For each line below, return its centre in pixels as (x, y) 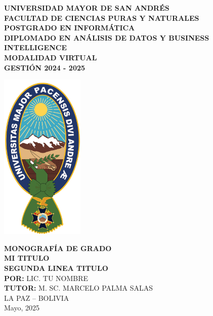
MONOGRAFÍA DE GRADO (58, 248)
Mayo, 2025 (22, 308)
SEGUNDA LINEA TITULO (56, 268)
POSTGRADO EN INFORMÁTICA (70, 28)
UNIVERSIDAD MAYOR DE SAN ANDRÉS (87, 8)
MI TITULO (27, 258)
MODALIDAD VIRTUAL (51, 57)
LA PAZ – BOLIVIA (37, 297)
